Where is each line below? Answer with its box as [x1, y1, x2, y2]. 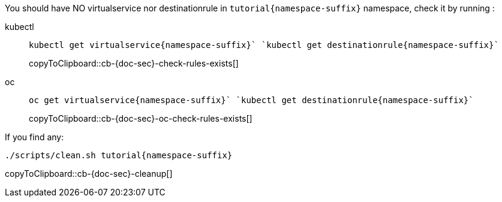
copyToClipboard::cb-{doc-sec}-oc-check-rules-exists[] [29, 113, 252, 123]
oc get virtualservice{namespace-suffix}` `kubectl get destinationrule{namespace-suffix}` [29, 95, 474, 105]
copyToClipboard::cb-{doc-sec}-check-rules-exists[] [29, 58, 239, 68]
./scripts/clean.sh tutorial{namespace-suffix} [5, 150, 233, 160]
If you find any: [5, 132, 64, 142]
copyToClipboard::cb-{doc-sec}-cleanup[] [5, 168, 173, 179]
